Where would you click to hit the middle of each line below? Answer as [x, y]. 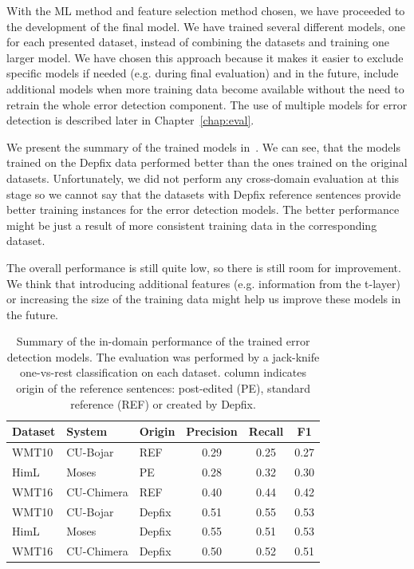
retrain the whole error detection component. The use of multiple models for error [207, 104]
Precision [212, 431]
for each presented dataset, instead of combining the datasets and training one [198, 42]
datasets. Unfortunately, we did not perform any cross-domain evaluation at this [203, 178]
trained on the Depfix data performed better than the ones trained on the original [207, 162]
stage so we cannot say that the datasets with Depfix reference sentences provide [204, 194]
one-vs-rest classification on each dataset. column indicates [164, 372]
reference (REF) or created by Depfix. [163, 403]
